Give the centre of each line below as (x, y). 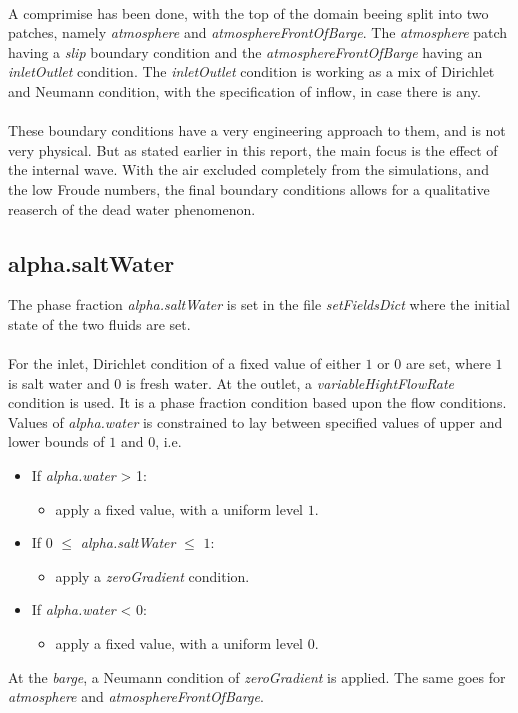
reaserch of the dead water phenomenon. (132, 208)
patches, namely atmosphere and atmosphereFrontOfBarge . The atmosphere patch (258, 32)
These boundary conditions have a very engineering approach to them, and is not (257, 130)
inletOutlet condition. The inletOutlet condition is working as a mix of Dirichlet (251, 71)
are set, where (448, 363)
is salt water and (59, 382)
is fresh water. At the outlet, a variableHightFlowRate (290, 382)
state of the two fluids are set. (99, 323)
